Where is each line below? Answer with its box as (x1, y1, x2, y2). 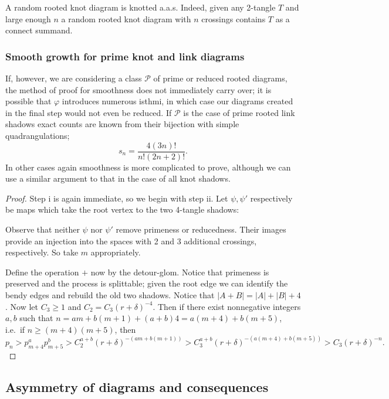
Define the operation (5, 265, 79, 278)
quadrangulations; (5, 129, 70, 141)
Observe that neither (5, 223, 80, 235)
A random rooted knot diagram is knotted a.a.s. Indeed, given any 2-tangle (5, 1, 276, 13)
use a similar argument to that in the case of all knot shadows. (5, 172, 231, 185)
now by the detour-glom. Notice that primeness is (90, 265, 269, 278)
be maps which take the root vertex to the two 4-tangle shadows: (5, 203, 239, 216)
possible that (5, 95, 52, 107)
